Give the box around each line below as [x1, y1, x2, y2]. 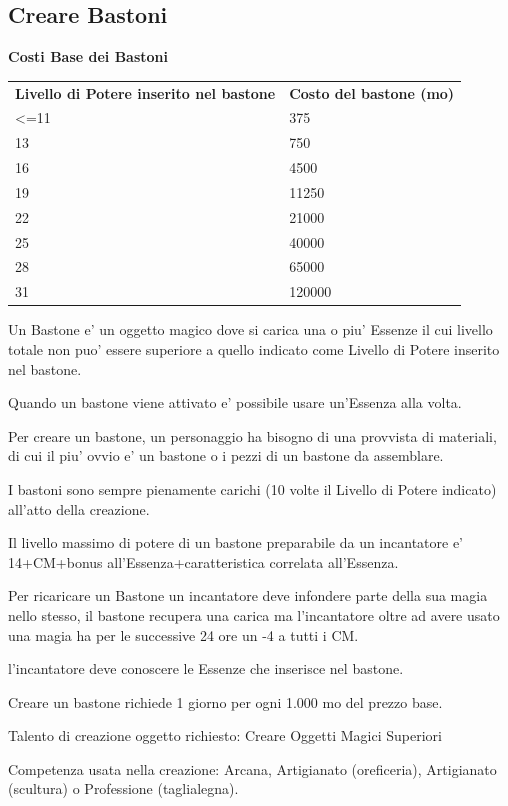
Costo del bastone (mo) [289, 82, 455, 103]
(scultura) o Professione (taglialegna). [8, 778, 239, 799]
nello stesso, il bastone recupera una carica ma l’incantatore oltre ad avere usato [8, 604, 500, 625]
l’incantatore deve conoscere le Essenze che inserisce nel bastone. [8, 658, 404, 679]
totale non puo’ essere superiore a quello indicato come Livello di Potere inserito [8, 338, 500, 359]
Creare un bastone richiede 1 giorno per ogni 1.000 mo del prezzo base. [8, 691, 443, 712]
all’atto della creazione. [8, 498, 150, 519]
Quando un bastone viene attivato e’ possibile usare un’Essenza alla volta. [8, 392, 462, 413]
